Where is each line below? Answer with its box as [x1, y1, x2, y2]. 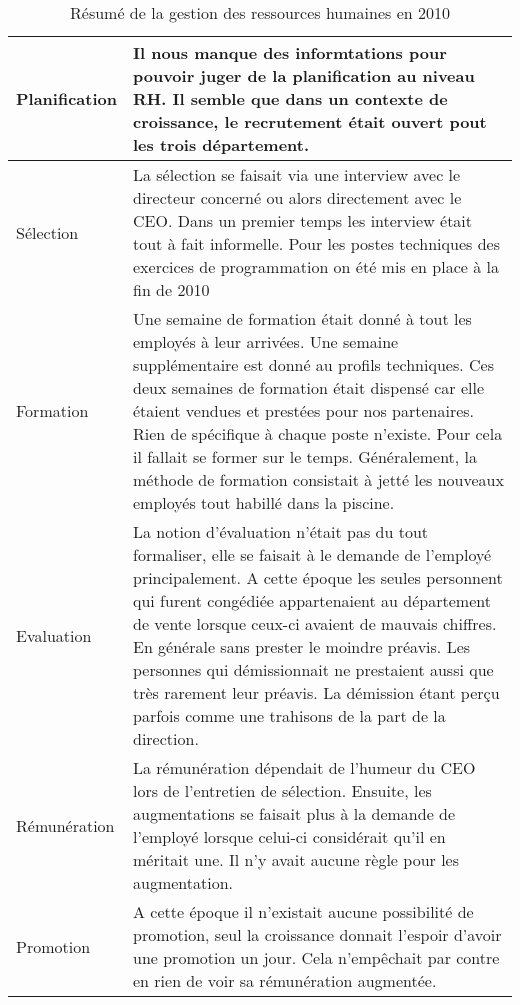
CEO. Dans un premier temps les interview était [132, 209, 473, 232]
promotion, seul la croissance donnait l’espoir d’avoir [132, 923, 502, 946]
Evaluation [16, 623, 92, 647]
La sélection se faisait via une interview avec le [132, 163, 461, 186]
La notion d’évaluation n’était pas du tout [132, 520, 429, 543]
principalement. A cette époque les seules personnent [132, 566, 503, 589]
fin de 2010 [132, 278, 210, 301]
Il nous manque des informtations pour [132, 41, 447, 64]
